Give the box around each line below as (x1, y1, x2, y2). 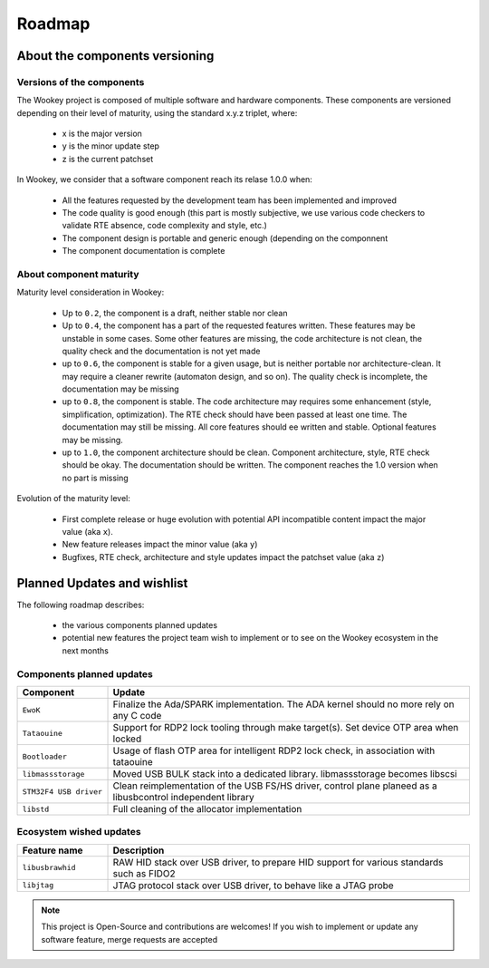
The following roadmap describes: (16, 599, 145, 610)
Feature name (22, 844, 83, 857)
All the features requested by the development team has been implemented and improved (62, 195, 398, 206)
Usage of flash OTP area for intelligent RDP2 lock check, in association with (112, 744, 436, 757)
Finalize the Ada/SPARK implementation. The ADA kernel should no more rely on (112, 698, 455, 711)
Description (112, 844, 165, 857)
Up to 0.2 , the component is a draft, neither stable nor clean (62, 307, 288, 318)
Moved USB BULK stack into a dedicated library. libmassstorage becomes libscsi (112, 768, 457, 779)
